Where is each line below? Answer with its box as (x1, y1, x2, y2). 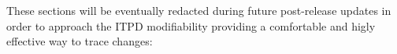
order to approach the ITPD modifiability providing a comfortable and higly (6, 17, 376, 34)
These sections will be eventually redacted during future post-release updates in (6, 2, 391, 18)
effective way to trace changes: (6, 33, 153, 49)
